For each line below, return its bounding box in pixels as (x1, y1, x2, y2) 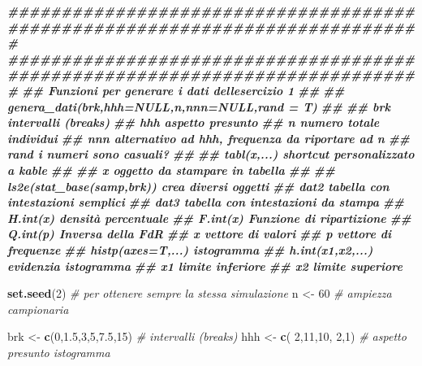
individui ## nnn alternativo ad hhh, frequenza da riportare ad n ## (7, 129, 411, 146)
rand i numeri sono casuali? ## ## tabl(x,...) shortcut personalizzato (7, 146, 415, 163)
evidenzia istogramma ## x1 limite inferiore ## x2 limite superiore (7, 257, 403, 274)
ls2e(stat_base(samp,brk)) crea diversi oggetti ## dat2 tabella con (7, 177, 390, 194)
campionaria (7, 300, 69, 317)
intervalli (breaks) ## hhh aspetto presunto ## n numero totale (7, 114, 380, 131)
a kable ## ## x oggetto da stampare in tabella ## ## (7, 161, 336, 178)
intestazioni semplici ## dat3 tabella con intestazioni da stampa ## (7, 194, 405, 211)
